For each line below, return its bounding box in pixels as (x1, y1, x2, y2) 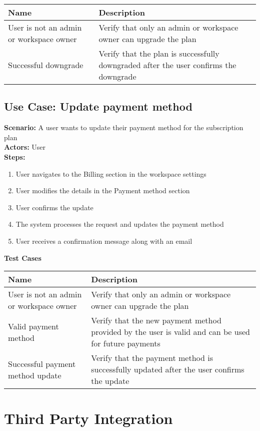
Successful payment (8, 357, 76, 369)
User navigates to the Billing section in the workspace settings (15, 168, 206, 179)
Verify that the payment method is (91, 352, 213, 364)
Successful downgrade (8, 59, 83, 71)
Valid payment (8, 320, 59, 332)
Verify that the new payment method (91, 314, 221, 326)
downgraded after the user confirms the (98, 59, 236, 71)
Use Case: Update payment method (4, 99, 192, 114)
